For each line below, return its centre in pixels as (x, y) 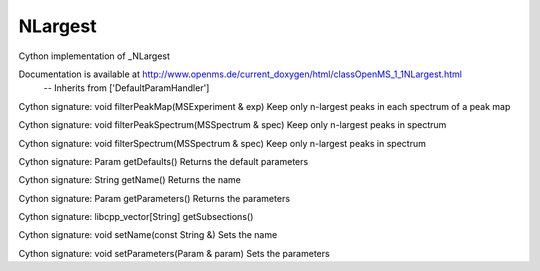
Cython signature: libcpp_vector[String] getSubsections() (136, 217)
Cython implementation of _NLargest (94, 56)
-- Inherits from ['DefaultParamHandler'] (126, 88)
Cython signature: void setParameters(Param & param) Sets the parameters (174, 253)
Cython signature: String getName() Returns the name (130, 180)
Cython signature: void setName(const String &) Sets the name (148, 235)
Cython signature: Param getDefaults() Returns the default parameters (163, 161)
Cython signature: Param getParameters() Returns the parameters (154, 198)
